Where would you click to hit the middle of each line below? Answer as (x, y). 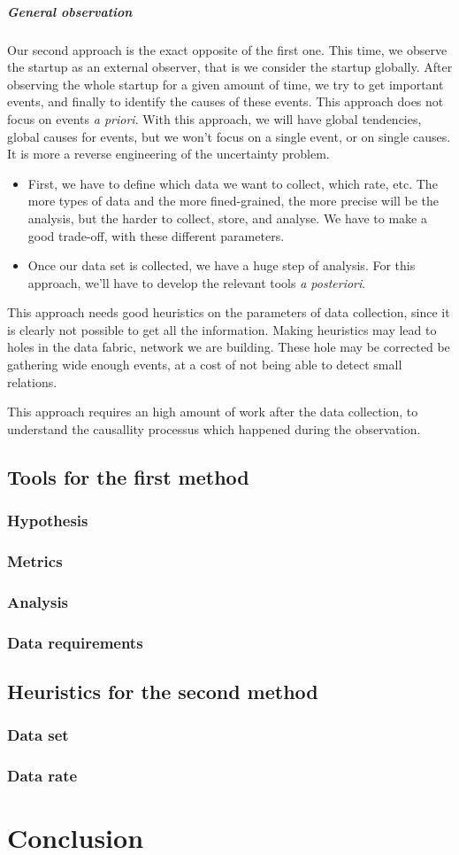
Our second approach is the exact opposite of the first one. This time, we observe (227, 49)
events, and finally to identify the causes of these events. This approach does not (226, 101)
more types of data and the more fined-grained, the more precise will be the (233, 201)
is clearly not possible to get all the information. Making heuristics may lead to (222, 329)
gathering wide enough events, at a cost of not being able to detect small (205, 365)
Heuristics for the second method (163, 691)
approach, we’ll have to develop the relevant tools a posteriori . (197, 282)
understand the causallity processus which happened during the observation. (214, 428)
